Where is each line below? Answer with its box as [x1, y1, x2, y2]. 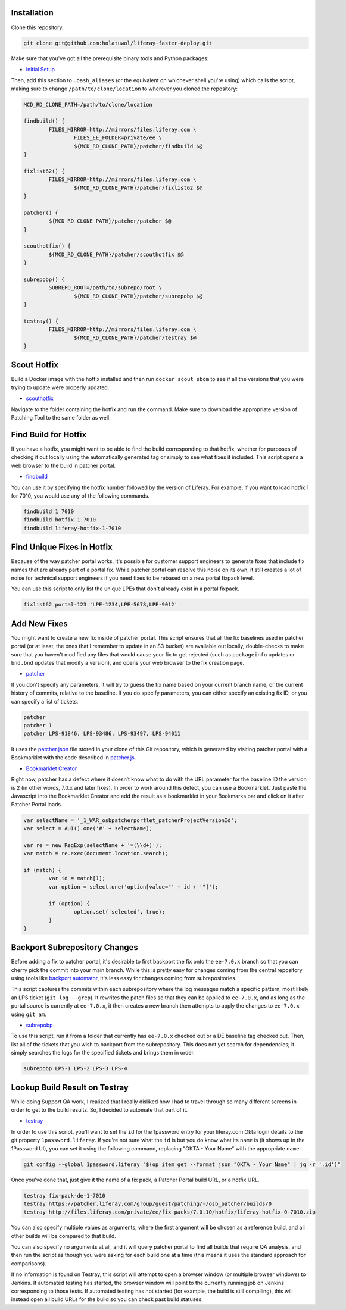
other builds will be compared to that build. [11, 1232, 116, 1239]
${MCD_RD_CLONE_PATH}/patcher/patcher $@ [48, 218, 172, 224]
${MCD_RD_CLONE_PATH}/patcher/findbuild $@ [73, 143, 203, 149]
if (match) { [23, 867, 62, 873]
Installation [11, 8, 54, 18]
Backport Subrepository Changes [11, 942, 138, 952]
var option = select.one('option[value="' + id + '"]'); [48, 883, 219, 890]
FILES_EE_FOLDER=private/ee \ [73, 135, 162, 141]
